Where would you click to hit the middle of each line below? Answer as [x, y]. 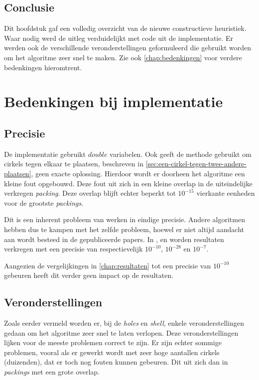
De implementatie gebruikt [45, 154]
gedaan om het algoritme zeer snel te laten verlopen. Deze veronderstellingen [121, 332]
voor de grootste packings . [44, 202]
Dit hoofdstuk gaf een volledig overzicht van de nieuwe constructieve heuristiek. [125, 28]
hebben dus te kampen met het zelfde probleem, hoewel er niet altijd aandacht [124, 229]
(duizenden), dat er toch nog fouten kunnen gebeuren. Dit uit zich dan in [116, 362]
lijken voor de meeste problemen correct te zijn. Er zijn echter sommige [113, 342]
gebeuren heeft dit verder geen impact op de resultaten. [89, 275]
